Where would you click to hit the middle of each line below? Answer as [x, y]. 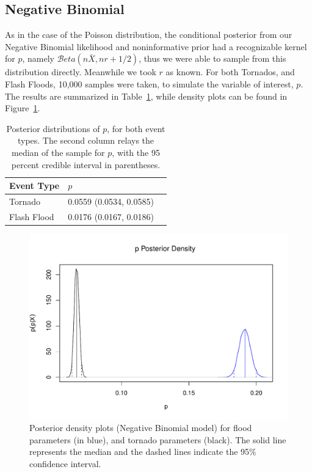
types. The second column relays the [86, 140]
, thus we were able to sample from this [212, 58]
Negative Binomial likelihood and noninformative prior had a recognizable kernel [156, 46]
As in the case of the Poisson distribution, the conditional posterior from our [149, 35]
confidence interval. [65, 463]
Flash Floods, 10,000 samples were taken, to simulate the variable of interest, [149, 83]
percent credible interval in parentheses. [86, 164]
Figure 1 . [23, 108]
